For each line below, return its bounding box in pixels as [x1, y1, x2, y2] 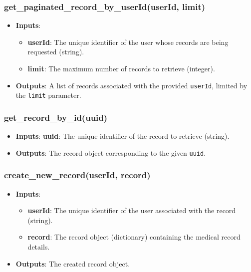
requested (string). [27, 46, 84, 57]
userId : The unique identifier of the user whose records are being [27, 36, 229, 47]
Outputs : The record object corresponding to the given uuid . [15, 147, 206, 158]
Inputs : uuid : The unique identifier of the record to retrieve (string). [15, 131, 230, 141]
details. [27, 241, 50, 252]
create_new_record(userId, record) [4, 169, 151, 181]
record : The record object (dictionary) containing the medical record [27, 232, 241, 242]
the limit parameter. [15, 90, 81, 100]
